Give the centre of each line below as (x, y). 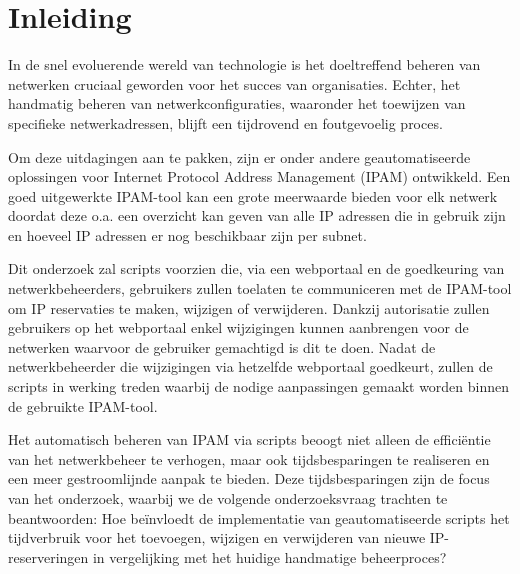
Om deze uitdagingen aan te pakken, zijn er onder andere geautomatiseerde (239, 156)
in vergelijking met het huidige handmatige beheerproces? (269, 556)
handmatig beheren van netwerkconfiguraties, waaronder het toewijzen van (237, 103)
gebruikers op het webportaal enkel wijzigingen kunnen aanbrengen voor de (238, 327)
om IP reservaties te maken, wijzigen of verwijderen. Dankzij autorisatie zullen (249, 307)
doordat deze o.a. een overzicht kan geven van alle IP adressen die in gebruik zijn (257, 215)
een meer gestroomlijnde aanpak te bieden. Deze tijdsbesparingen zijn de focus (249, 478)
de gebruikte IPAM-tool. (83, 405)
